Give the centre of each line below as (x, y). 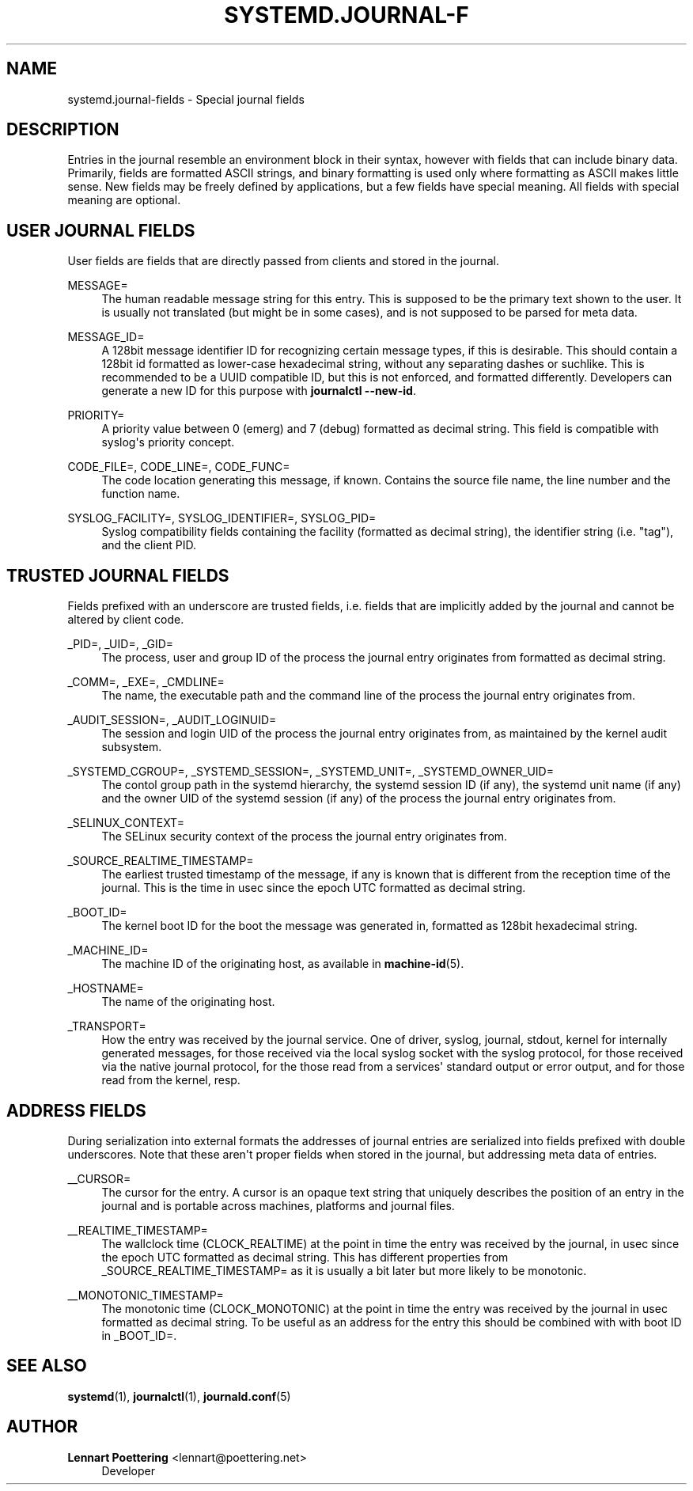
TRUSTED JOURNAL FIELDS (118, 575)
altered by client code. (126, 620)
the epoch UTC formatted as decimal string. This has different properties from (305, 1257)
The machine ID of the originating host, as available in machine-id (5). (283, 964)
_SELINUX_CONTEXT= (126, 823)
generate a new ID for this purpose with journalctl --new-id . (259, 391)
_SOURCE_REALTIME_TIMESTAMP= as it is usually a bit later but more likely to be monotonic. (344, 1270)
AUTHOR (42, 1427)
